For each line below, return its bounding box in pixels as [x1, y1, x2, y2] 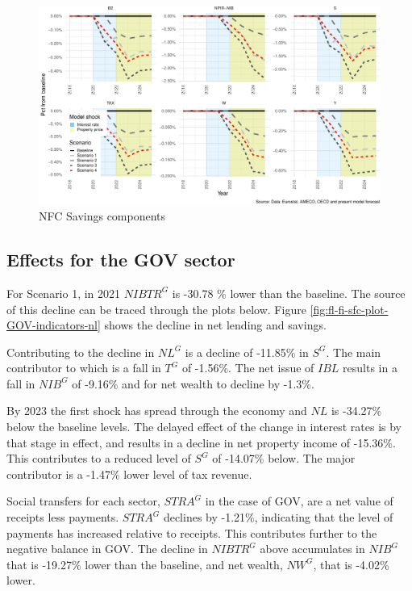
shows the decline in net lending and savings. [104, 316, 327, 333]
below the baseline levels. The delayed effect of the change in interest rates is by [6, 418, 402, 435]
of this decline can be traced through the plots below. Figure [6, 300, 306, 317]
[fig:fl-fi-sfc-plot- [310, 300, 389, 317]
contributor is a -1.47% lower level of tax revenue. [6, 465, 252, 482]
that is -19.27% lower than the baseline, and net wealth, [6, 555, 283, 572]
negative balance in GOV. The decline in [6, 540, 208, 557]
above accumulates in [260, 540, 365, 557]
